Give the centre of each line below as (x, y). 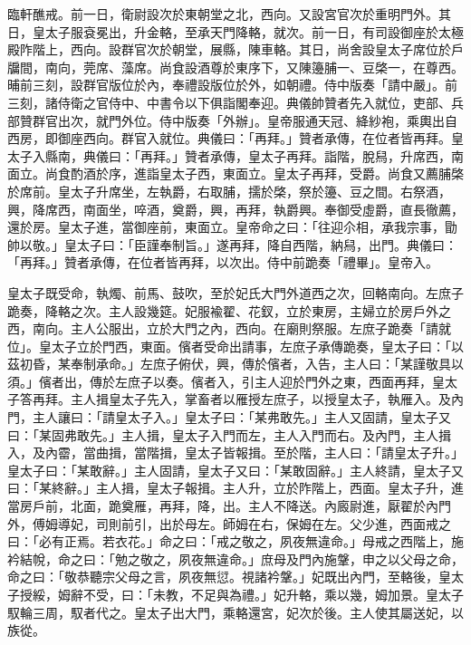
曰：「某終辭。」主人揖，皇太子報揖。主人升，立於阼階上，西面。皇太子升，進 (235, 488)
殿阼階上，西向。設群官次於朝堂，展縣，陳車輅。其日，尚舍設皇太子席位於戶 (235, 49)
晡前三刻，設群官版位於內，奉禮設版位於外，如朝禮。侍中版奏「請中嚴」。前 (232, 85)
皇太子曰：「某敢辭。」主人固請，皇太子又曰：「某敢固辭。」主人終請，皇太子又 (235, 470)
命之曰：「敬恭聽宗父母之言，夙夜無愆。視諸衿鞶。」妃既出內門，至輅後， (223, 577)
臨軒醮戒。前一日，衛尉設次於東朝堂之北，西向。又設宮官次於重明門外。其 (229, 14)
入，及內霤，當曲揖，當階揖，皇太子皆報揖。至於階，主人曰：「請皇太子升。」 (235, 452)
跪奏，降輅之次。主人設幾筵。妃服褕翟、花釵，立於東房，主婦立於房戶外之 (229, 310)
